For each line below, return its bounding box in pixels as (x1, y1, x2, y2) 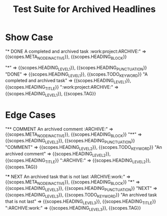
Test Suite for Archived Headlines (13, 4, 156, 15)
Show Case (5, 32, 54, 43)
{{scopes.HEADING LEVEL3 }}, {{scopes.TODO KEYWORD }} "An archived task (5, 192, 157, 199)
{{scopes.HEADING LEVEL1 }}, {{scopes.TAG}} (5, 90, 96, 98)
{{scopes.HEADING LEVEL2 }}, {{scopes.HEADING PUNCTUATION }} (5, 138, 135, 145)
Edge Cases (5, 109, 56, 121)
